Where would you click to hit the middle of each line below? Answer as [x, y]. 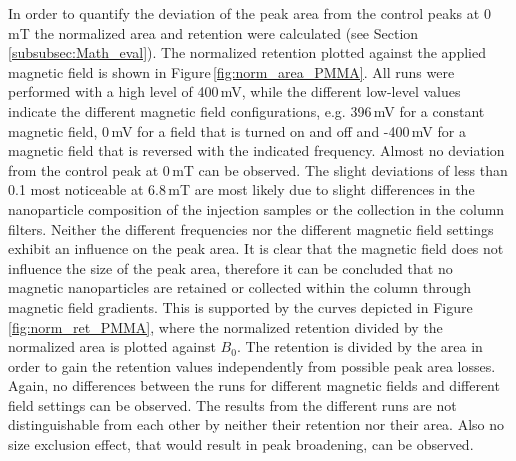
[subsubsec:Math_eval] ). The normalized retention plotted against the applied [247, 52]
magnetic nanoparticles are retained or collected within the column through [240, 287]
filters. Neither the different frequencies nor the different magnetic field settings [251, 228]
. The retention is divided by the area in [359, 346]
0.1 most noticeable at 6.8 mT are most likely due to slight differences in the [241, 189]
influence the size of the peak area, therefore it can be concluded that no [230, 267]
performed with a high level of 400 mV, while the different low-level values [234, 91]
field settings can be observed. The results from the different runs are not [232, 404]
